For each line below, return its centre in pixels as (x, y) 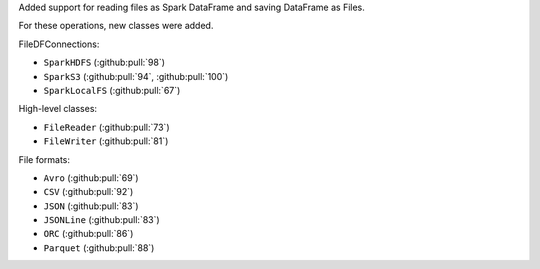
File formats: (44, 159)
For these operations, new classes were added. (116, 26)
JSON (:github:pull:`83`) (91, 206)
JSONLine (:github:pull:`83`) (101, 220)
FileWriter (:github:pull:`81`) (106, 141)
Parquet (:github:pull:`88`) (99, 247)
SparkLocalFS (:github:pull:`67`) (112, 90)
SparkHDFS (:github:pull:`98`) (104, 62)
